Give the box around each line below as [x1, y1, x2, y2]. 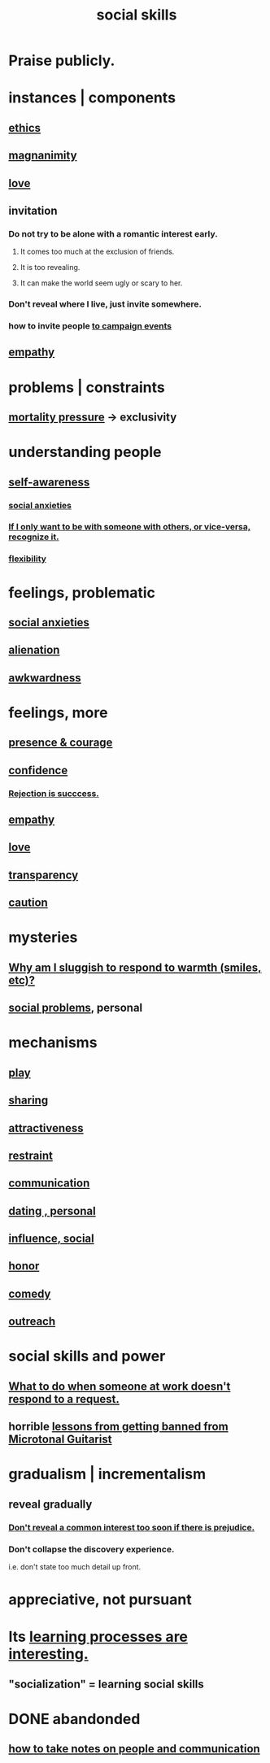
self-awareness [8, 475, 90, 489]
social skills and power [8, 1347, 166, 1365]
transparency [8, 868, 79, 881]
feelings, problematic [8, 583, 156, 602]
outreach [8, 1315, 56, 1329]
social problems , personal [8, 1001, 143, 1015]
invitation [8, 203, 59, 217]
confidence [8, 763, 68, 777]
